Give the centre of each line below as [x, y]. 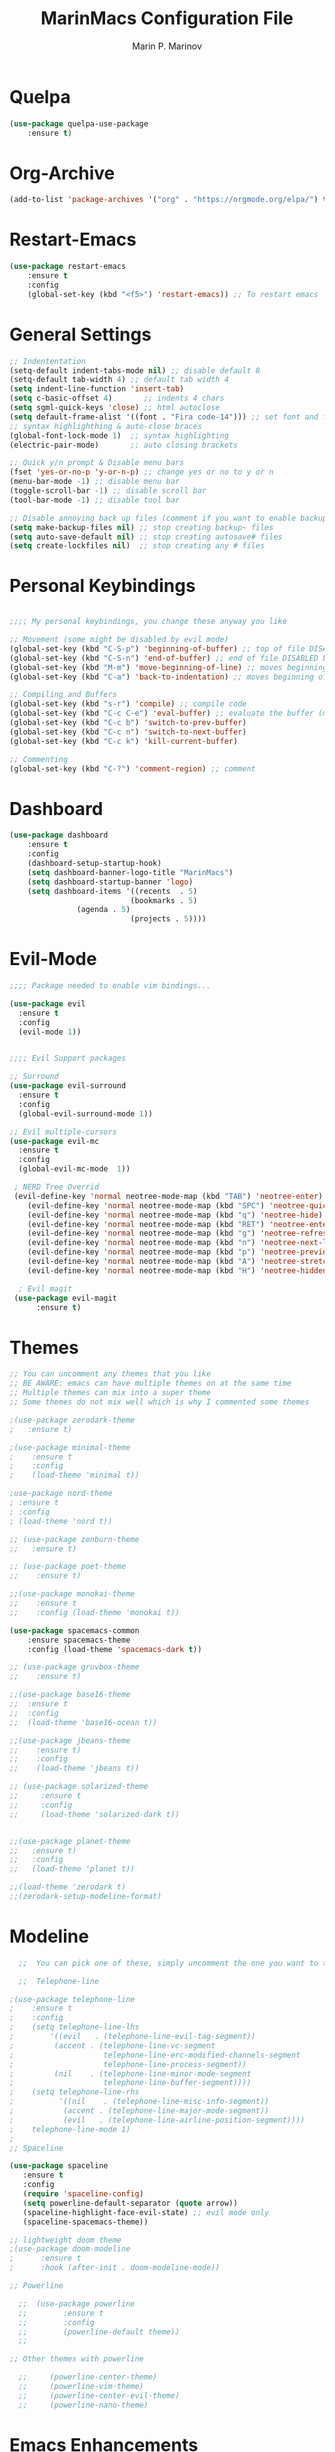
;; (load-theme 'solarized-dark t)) [95, 1814]
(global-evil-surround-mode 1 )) [86, 1113]
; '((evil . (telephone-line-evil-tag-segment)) [132, 2037]
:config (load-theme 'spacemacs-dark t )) [114, 1649]
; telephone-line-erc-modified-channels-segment [155, 2055]
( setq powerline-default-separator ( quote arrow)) [130, 2203]
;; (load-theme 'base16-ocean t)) [83, 1722]
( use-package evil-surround [68, 1086]
